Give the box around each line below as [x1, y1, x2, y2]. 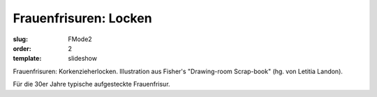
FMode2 [68, 35, 92, 43]
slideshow [68, 54, 98, 63]
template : [13, 54, 42, 63]
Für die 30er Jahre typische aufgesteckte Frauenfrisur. [13, 80, 170, 89]
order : [13, 44, 31, 52]
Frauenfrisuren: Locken [13, 10, 153, 26]
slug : [13, 35, 28, 43]
